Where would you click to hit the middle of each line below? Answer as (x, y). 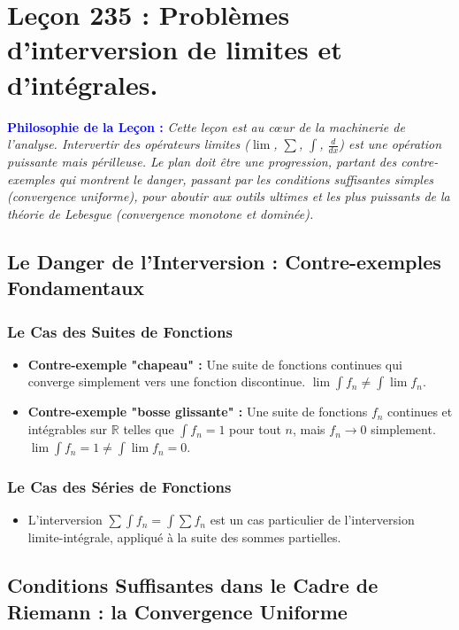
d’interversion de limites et (175, 49)
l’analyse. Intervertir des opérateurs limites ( (128, 144)
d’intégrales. (83, 84)
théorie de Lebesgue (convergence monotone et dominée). (161, 213)
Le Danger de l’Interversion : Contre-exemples (224, 261)
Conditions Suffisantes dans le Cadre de (193, 585)
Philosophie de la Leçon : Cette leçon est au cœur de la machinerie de (206, 126)
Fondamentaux (76, 288)
